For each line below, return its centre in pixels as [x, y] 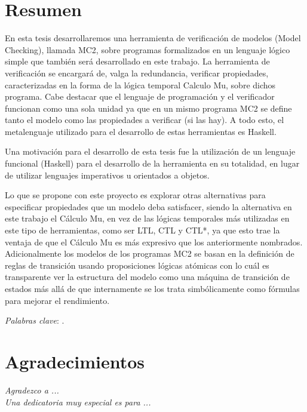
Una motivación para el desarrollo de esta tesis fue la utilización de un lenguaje [150, 151]
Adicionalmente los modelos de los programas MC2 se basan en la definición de [150, 253]
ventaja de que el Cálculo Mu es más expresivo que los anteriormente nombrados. [154, 242]
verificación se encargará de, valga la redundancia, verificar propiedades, [137, 73]
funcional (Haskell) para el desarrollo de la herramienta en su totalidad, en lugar [152, 163]
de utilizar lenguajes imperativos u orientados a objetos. [107, 175]
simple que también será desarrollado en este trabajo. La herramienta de [137, 61]
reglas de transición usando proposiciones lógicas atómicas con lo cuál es [137, 265]
